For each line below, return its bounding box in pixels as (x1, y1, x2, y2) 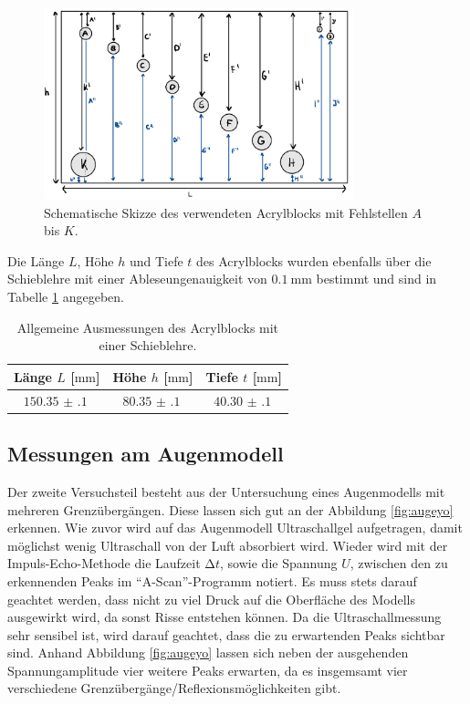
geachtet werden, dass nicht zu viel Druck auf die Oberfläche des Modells (7, 589, 416, 608)
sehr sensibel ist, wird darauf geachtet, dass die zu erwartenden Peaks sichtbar (7, 625, 445, 644)
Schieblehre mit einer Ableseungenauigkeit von (7, 269, 267, 288)
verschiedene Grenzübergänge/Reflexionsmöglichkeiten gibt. (7, 678, 341, 698)
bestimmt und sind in (316, 269, 437, 288)
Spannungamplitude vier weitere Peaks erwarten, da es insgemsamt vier (7, 660, 408, 679)
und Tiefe (129, 251, 183, 270)
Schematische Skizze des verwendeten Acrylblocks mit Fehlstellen (44, 202, 408, 222)
